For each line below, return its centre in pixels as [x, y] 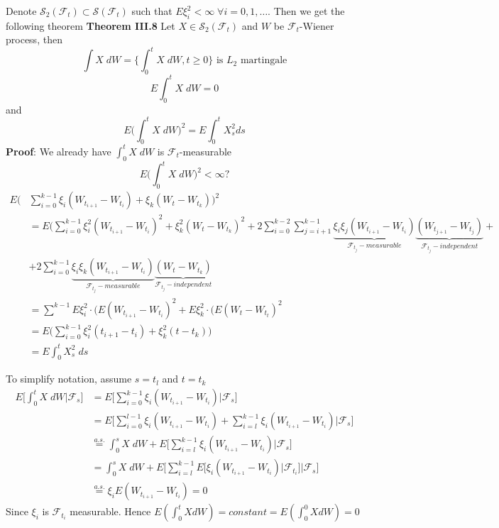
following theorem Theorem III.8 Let [91, 25]
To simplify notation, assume [69, 379]
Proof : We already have [59, 151]
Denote [21, 11]
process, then [34, 39]
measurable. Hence [110, 511]
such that [152, 11]
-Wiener [317, 25]
